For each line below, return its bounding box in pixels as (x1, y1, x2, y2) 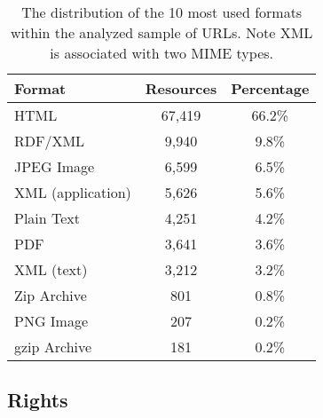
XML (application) (14, 182, 131, 202)
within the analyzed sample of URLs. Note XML (10, 22, 313, 43)
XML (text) (14, 259, 88, 280)
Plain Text (14, 208, 81, 228)
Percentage (231, 78, 310, 99)
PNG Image (14, 311, 88, 331)
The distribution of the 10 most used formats (21, 2, 303, 22)
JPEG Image (14, 156, 95, 177)
